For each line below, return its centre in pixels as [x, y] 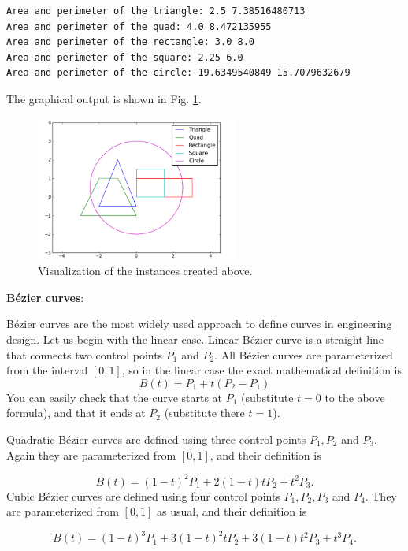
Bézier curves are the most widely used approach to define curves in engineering [199, 324]
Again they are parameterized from [91, 454]
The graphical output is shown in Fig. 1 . [104, 98]
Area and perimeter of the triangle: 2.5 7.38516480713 [156, 11]
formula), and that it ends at [76, 413]
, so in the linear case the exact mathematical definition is [261, 370]
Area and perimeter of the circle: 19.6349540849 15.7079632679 [178, 73]
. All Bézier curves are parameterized [304, 354]
